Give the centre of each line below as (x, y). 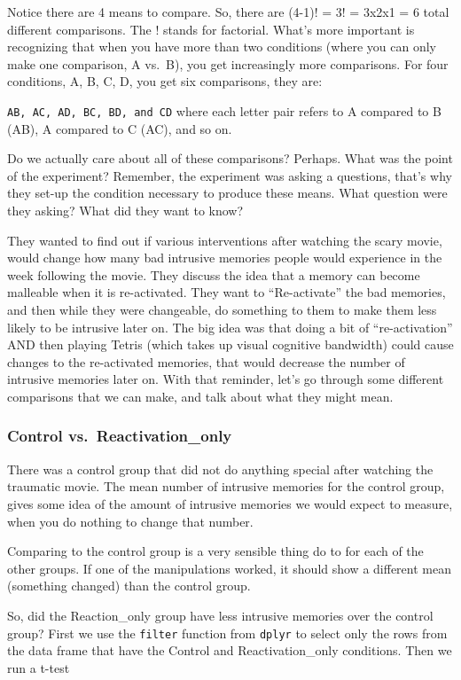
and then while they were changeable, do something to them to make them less (222, 309)
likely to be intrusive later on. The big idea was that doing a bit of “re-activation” (230, 327)
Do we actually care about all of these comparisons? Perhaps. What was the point (230, 158)
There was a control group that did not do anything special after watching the (220, 469)
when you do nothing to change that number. (130, 521)
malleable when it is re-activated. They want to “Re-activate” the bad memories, (227, 292)
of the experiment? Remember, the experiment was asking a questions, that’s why (230, 175)
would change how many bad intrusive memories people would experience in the (225, 258)
